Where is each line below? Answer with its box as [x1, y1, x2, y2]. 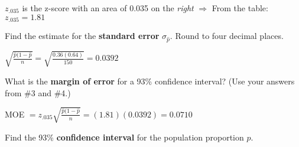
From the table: [212, 2, 268, 14]
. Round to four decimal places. [170, 30, 284, 42]
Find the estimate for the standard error [5, 30, 160, 42]
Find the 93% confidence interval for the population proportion [5, 130, 244, 143]
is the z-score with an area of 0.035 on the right [22, 2, 194, 14]
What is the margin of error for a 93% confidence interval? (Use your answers [5, 74, 295, 87]
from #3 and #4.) [5, 86, 71, 99]
